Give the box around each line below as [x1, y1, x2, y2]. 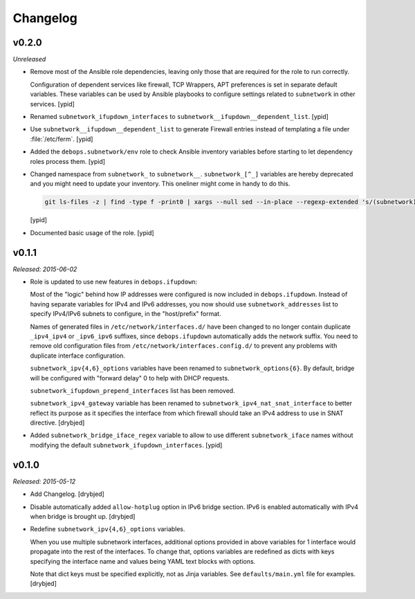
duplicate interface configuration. [30, 351, 126, 360]
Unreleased [12, 55, 46, 64]
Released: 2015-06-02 [12, 265, 77, 273]
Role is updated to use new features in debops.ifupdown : [30, 277, 198, 286]
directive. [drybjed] [30, 418, 85, 427]
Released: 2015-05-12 [12, 477, 76, 486]
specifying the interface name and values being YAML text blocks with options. [30, 557, 256, 565]
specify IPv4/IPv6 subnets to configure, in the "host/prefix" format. [30, 310, 221, 318]
